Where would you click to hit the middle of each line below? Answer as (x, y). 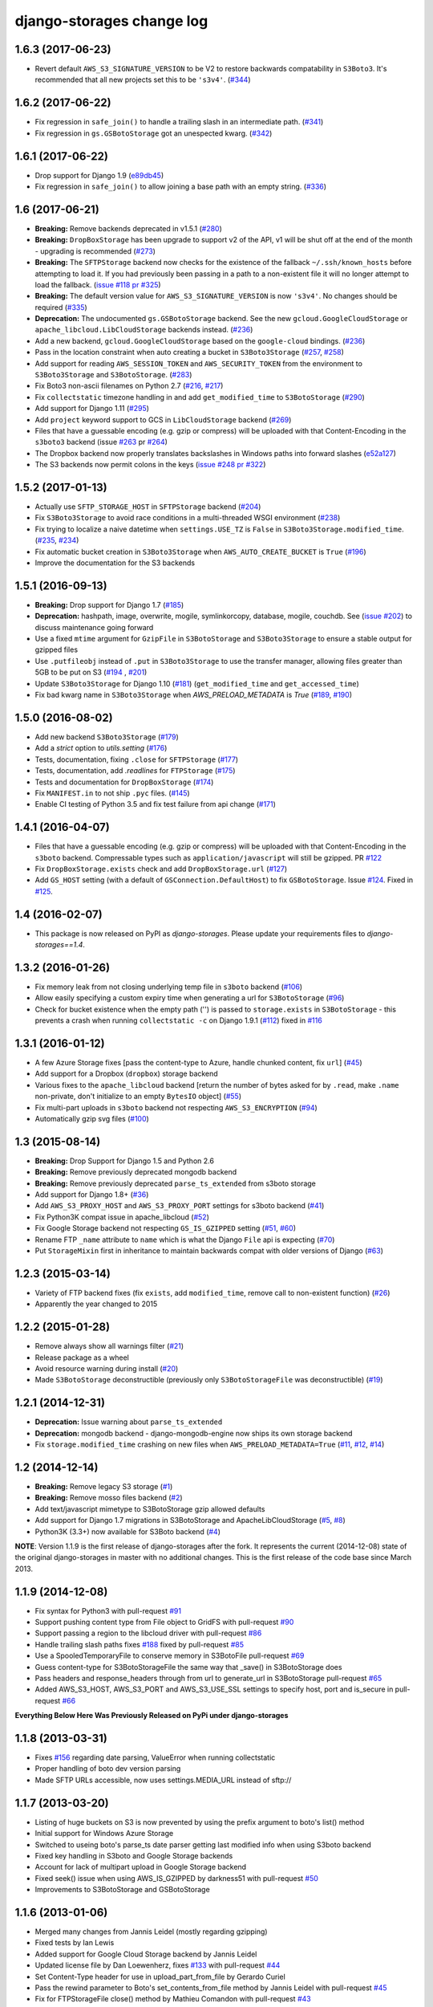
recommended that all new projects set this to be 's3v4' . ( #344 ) (143, 79)
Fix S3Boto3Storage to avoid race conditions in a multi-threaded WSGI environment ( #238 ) (188, 518)
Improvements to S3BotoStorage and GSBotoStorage (122, 1890)
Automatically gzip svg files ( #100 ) (92, 1119)
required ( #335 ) (61, 307)
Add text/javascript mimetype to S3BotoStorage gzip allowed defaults (150, 1508)
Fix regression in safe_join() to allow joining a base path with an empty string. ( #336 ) (181, 187)
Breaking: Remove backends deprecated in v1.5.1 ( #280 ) (128, 228)
